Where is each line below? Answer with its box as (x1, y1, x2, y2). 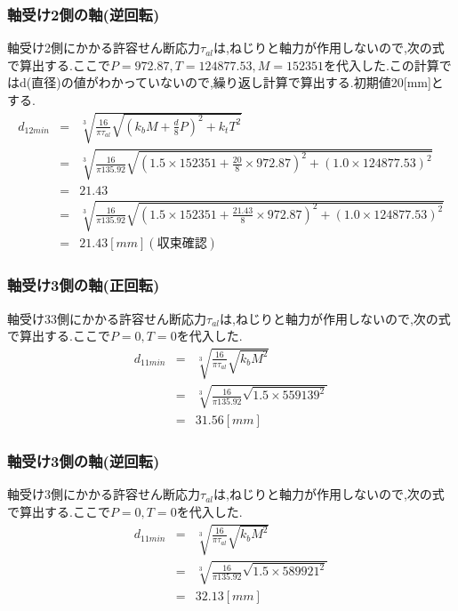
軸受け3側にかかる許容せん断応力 (7, 485, 200, 503)
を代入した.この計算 (323, 55, 439, 74)
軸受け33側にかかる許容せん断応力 (7, 309, 206, 327)
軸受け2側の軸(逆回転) (7, 3, 160, 25)
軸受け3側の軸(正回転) (7, 274, 160, 296)
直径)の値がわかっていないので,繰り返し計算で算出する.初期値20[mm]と (31, 73, 444, 92)
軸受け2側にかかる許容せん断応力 (7, 38, 200, 57)
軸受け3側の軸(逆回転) (7, 449, 160, 471)
